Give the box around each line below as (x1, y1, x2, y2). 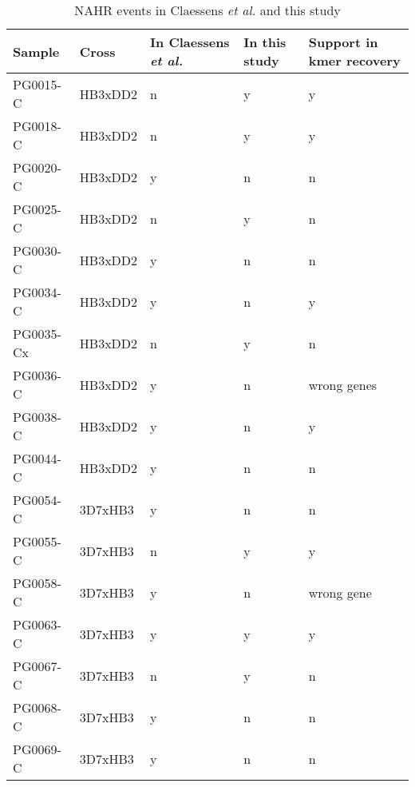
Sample (13, 42, 60, 61)
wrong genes (308, 375, 377, 394)
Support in (308, 33, 378, 51)
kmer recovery (308, 51, 401, 70)
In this (243, 33, 287, 51)
